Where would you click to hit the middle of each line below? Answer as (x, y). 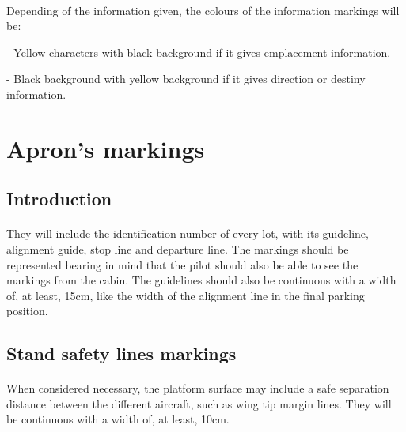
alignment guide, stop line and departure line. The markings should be (178, 248)
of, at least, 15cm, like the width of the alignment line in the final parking (186, 295)
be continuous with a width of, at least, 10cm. (118, 419)
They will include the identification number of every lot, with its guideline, (188, 233)
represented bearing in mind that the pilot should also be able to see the (182, 264)
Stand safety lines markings (121, 353)
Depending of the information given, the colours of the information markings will (203, 10)
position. (27, 311)
